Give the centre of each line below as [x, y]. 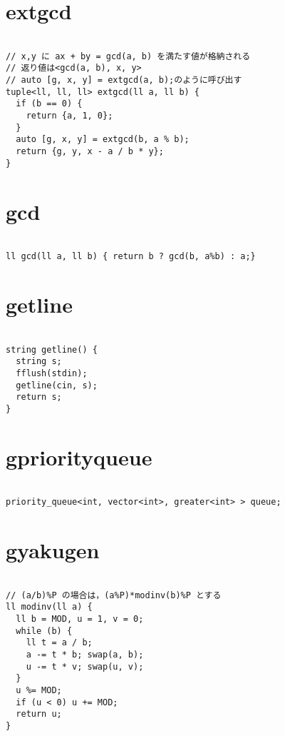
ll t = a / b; [59, 643]
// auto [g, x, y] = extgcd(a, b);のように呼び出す [124, 80]
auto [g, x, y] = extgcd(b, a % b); [103, 140]
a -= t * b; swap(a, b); [85, 655]
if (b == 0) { [49, 104]
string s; [39, 362]
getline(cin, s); [57, 385]
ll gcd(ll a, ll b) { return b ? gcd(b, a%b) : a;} [131, 257]
